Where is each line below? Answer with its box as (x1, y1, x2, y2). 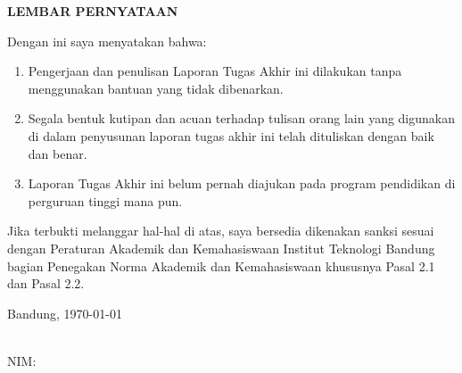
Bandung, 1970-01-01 (7, 303, 122, 322)
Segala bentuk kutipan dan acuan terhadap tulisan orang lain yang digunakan (28, 109, 456, 128)
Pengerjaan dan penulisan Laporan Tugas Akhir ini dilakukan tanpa (28, 62, 402, 80)
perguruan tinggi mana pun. (28, 191, 183, 210)
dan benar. (28, 144, 87, 162)
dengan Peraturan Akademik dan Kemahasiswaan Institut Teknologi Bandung (7, 238, 435, 257)
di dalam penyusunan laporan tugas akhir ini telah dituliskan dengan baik (28, 126, 434, 145)
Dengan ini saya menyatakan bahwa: (7, 31, 207, 50)
